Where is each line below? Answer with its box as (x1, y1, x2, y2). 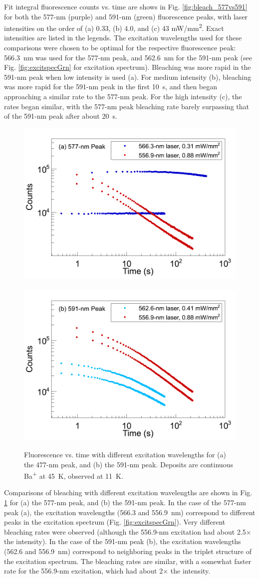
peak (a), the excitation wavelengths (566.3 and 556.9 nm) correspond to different (4, 507, 256, 517)
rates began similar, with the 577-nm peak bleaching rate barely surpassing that (4, 101, 249, 111)
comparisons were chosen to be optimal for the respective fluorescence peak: (4, 42, 236, 53)
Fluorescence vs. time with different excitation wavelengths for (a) (24, 449, 226, 459)
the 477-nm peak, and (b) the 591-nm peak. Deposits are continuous (24, 459, 233, 469)
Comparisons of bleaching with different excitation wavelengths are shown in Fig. (4, 487, 253, 498)
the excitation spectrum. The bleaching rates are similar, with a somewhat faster (4, 556, 252, 566)
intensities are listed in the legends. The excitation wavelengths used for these (4, 32, 242, 43)
